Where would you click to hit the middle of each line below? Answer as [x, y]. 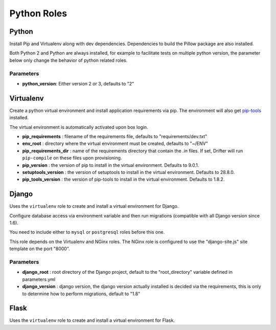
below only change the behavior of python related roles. [68, 60]
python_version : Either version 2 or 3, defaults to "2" [78, 83]
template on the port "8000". [40, 249]
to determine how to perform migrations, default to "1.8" [81, 294]
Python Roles [38, 13]
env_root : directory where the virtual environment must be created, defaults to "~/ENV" [115, 144]
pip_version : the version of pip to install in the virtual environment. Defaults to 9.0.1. [111, 165]
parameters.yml [39, 279]
